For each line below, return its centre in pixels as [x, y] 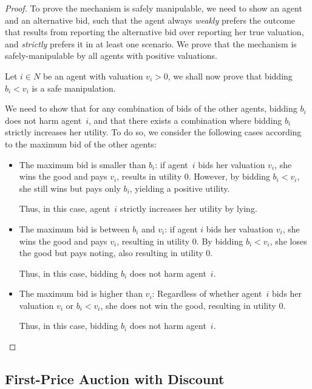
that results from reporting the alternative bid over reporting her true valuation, [154, 32]
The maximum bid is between [74, 228]
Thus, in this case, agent [65, 208]
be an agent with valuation [93, 76]
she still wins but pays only [70, 188]
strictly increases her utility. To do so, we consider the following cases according [153, 132]
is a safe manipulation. [74, 88]
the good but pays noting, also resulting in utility [111, 253]
